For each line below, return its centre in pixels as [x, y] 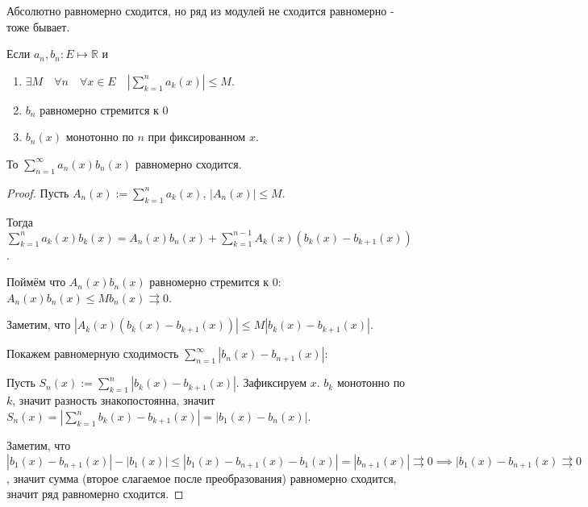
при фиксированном [197, 137]
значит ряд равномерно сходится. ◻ [95, 494]
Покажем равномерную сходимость [93, 353]
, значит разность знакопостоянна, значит [114, 400]
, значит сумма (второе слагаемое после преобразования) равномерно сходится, [202, 478]
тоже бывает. [38, 26]
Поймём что [36, 282]
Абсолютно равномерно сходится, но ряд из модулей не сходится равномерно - [200, 10]
